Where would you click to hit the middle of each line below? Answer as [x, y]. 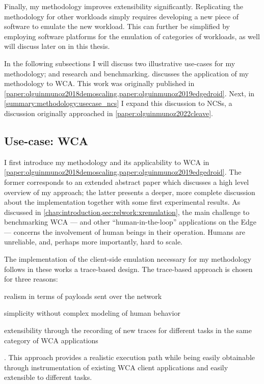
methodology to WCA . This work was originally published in [99, 83]
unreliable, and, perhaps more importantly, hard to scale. [94, 242]
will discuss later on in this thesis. [57, 46]
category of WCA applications [51, 340]
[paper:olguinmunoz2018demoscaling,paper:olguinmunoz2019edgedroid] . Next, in [129, 93]
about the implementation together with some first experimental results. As [122, 202]
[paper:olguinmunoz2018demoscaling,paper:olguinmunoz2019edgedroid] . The [123, 172]
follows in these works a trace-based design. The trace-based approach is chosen [128, 269]
